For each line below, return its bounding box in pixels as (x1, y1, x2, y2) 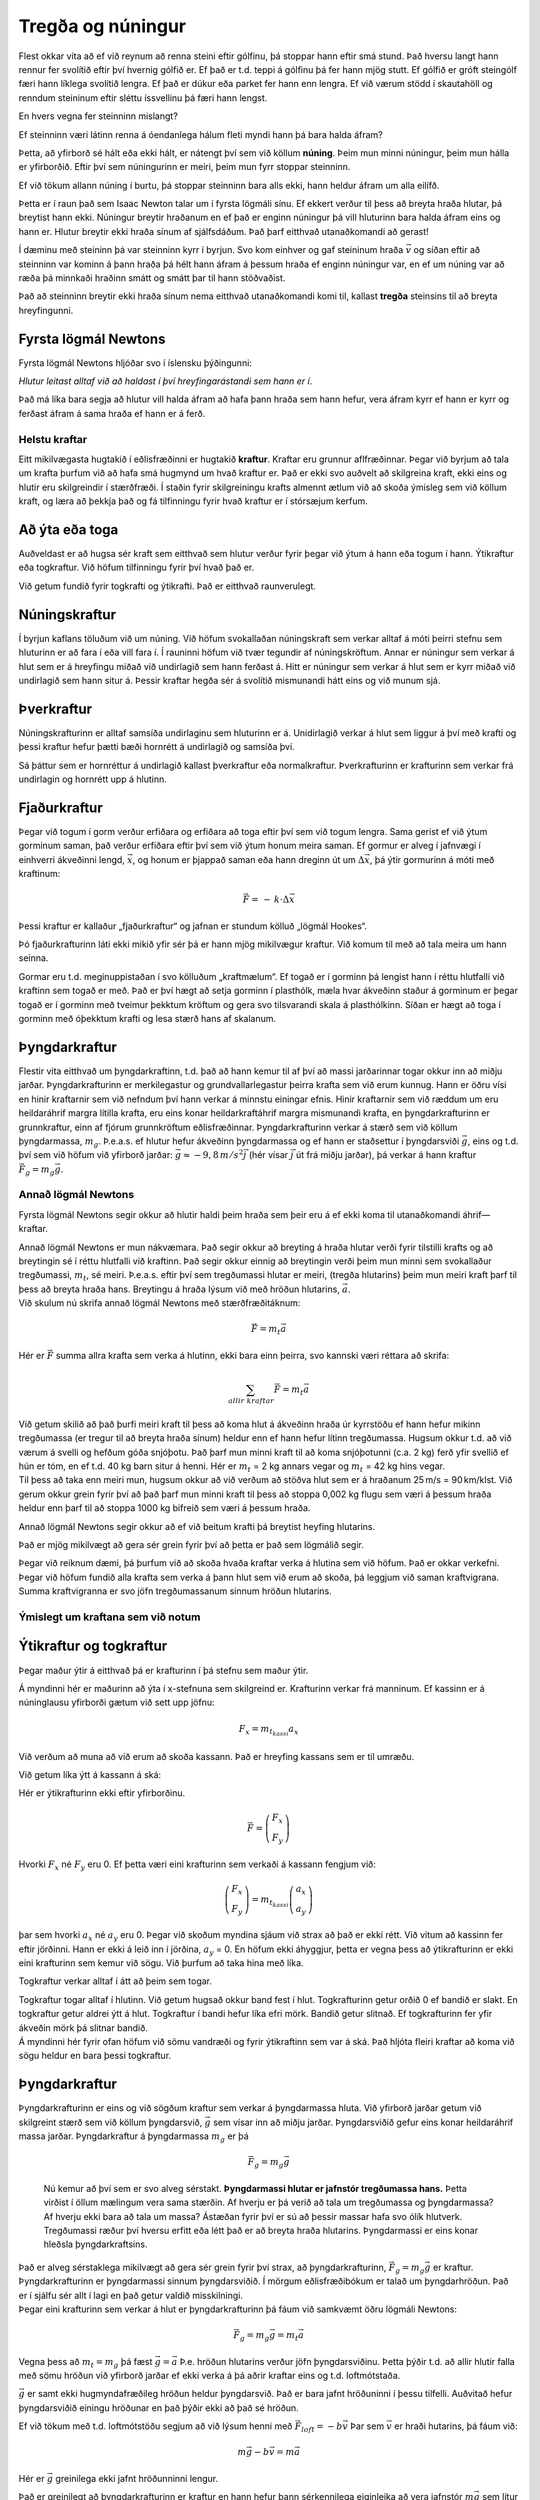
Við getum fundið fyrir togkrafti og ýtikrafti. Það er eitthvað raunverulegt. (18, 580, 317, 592)
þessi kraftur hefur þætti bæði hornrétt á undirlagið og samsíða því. (18, 741, 295, 753)
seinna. (18, 952, 49, 964)
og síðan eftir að (413, 244, 480, 256)
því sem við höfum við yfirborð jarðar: (18, 1149, 174, 1161)
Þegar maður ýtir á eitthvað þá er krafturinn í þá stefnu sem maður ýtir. (18, 1664, 309, 1676)
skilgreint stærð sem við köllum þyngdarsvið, (18, 2116, 203, 2128)
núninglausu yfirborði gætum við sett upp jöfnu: (18, 1696, 215, 1709)
